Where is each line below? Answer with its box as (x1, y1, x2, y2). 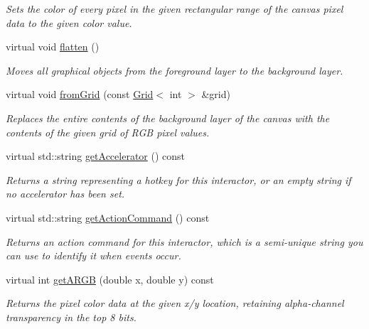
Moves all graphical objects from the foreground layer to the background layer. (6, 63, 343, 77)
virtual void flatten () (6, 39, 100, 54)
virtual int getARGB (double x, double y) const (6, 271, 214, 286)
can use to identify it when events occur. (6, 248, 181, 263)
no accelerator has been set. (6, 186, 125, 201)
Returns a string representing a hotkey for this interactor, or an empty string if (6, 172, 351, 187)
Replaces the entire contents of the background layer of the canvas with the (6, 110, 330, 125)
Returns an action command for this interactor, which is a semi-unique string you (6, 234, 363, 249)
